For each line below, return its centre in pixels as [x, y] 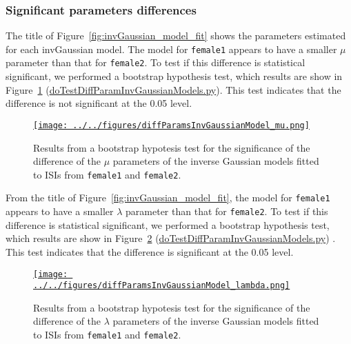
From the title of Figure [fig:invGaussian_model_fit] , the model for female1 [168, 198]
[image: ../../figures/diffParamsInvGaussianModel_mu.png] [171, 125]
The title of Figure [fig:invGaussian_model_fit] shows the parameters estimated [176, 36]
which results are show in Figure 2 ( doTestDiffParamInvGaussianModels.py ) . [171, 238]
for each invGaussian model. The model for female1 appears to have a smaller [171, 49]
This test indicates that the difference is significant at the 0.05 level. [150, 251]
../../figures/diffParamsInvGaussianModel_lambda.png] [162, 286]
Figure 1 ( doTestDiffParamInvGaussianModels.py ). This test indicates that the [173, 89]
